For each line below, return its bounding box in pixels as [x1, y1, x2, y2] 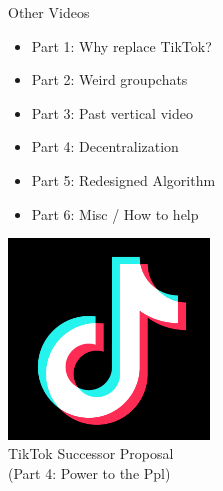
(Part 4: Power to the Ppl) [8, 462, 171, 483]
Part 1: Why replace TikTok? [31, 35, 212, 56]
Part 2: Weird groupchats [31, 69, 188, 90]
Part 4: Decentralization [31, 136, 179, 157]
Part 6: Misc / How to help [31, 203, 199, 224]
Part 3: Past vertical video [31, 102, 193, 123]
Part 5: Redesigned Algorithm [31, 169, 216, 190]
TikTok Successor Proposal [8, 443, 174, 464]
